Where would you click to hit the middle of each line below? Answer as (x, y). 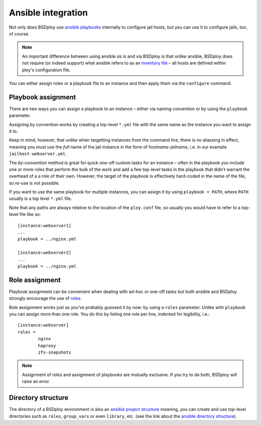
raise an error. (36, 381)
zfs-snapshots (55, 352)
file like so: (30, 214)
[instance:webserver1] (45, 225)
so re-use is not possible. (34, 183)
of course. (19, 33)
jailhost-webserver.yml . (38, 154)
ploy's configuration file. (46, 70)
